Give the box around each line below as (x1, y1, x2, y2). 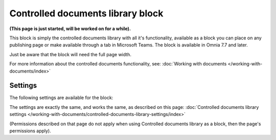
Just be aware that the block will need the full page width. (9, 51, 131, 57)
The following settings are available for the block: (9, 95, 113, 101)
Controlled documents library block (9, 8, 164, 19)
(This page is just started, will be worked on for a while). (9, 26, 131, 32)
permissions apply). (9, 128, 51, 134)
